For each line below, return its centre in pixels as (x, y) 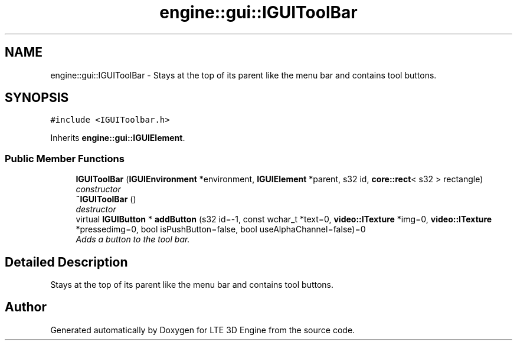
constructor (98, 189)
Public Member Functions (65, 158)
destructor (96, 209)
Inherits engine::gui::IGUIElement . (118, 138)
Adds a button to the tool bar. (133, 239)
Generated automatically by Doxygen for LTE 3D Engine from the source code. (203, 330)
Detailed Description (66, 262)
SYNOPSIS (37, 98)
